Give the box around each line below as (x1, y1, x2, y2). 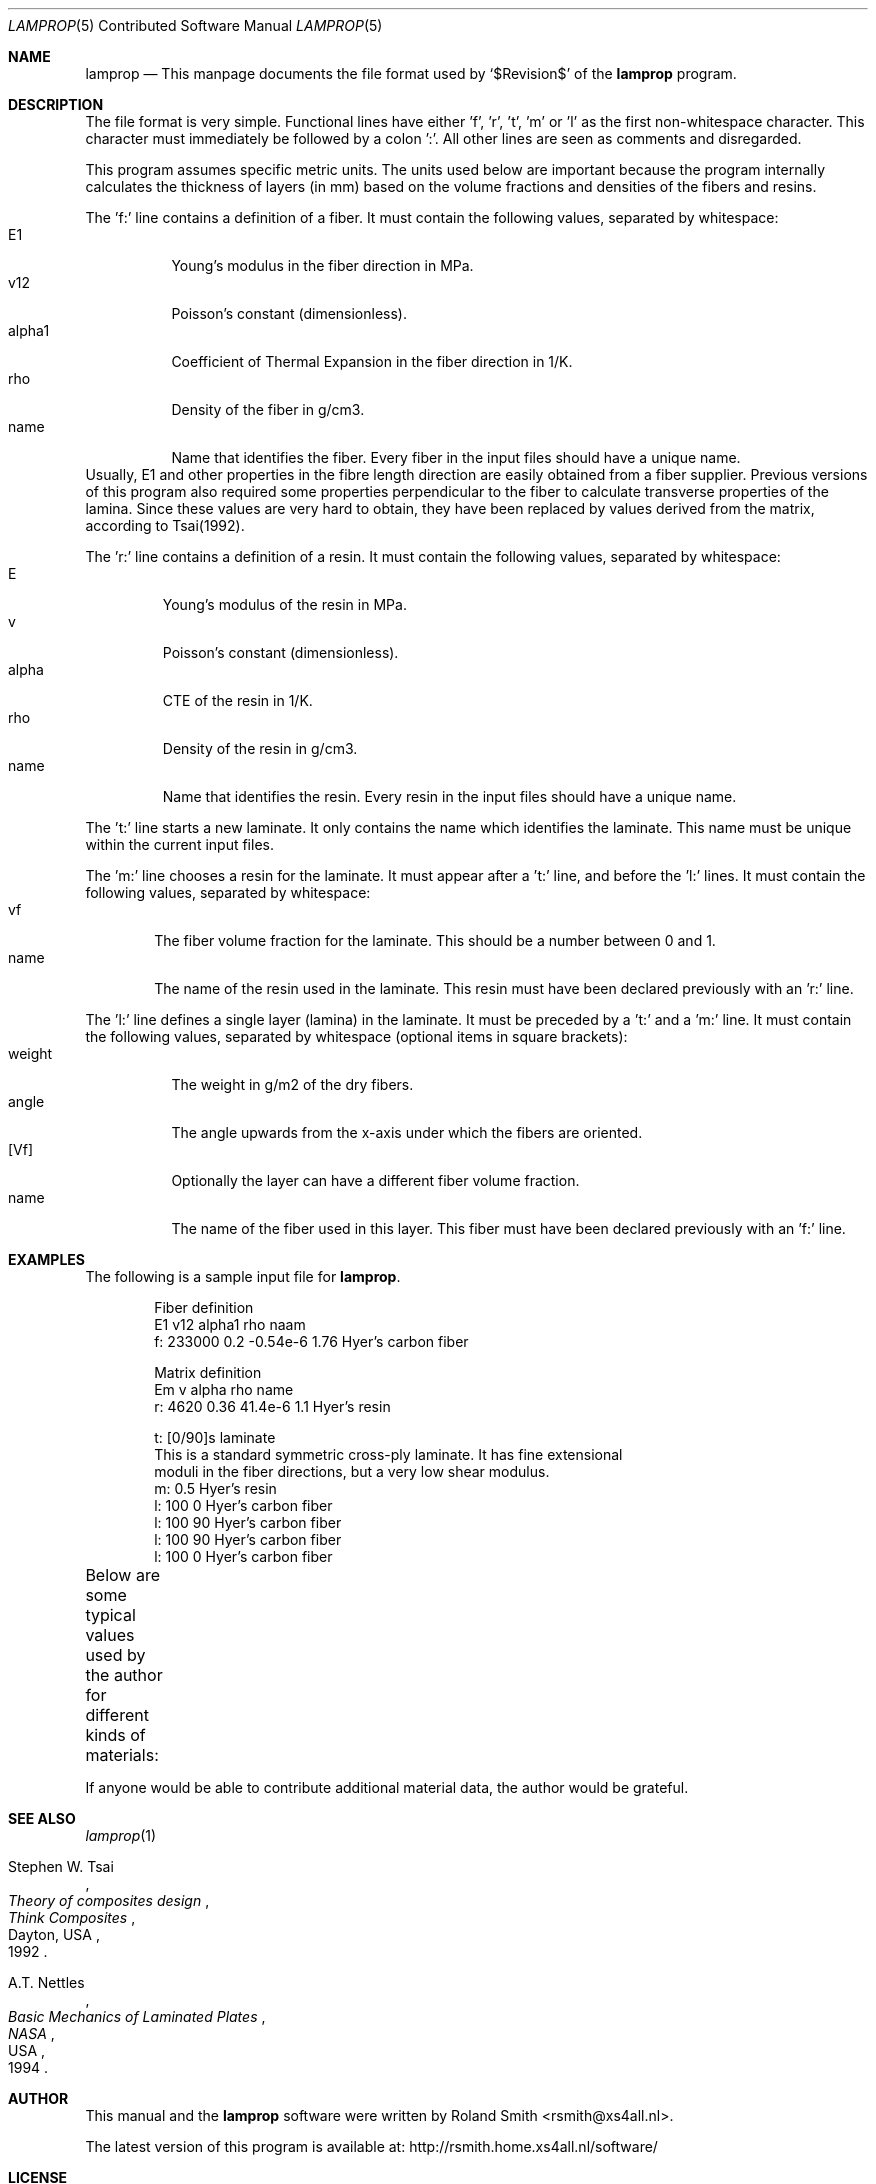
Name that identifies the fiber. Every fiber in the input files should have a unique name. (171, 449, 741, 466)
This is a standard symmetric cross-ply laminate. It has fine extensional (154, 1446, 623, 1463)
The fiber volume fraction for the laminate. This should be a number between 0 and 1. (154, 932, 716, 949)
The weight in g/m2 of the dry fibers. (171, 1076, 414, 1093)
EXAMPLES (8, 1251, 85, 1268)
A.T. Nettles (8, 1974, 85, 1991)
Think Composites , (8, 1909, 136, 1926)
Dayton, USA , (8, 1926, 100, 1943)
